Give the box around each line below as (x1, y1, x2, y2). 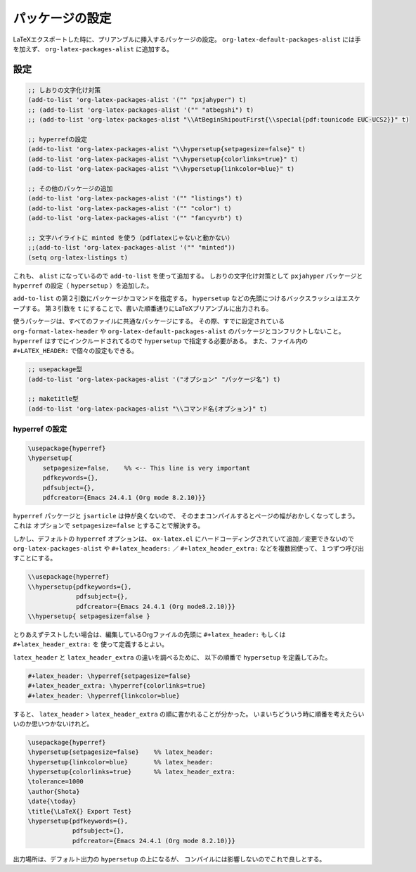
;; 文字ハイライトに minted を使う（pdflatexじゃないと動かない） (27, 233, 234, 242)
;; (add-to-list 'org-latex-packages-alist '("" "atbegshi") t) (27, 105, 254, 114)
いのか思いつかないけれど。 (13, 719, 93, 728)
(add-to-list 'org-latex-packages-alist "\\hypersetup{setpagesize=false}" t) (27, 145, 306, 153)
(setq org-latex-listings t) (27, 253, 129, 262)
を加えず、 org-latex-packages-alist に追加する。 (13, 44, 174, 53)
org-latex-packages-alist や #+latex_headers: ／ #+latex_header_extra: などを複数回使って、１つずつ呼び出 (13, 544, 365, 553)
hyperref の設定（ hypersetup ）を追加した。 (13, 281, 153, 290)
